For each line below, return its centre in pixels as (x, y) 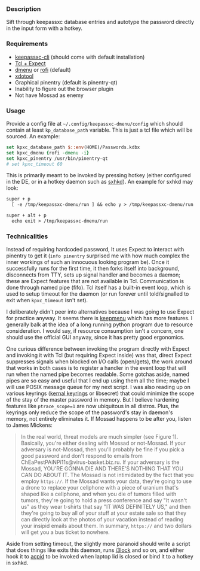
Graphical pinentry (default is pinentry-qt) (66, 82)
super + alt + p (26, 215)
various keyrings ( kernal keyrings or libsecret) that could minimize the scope (100, 393)
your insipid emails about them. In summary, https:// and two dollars (106, 526)
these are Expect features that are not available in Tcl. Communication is (95, 281)
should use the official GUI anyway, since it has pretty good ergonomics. (96, 338)
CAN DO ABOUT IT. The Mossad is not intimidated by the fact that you (107, 475)
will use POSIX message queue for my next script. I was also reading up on (99, 387)
